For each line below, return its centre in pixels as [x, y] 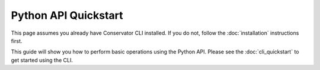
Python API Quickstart [67, 15]
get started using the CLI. [42, 60]
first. [17, 41]
